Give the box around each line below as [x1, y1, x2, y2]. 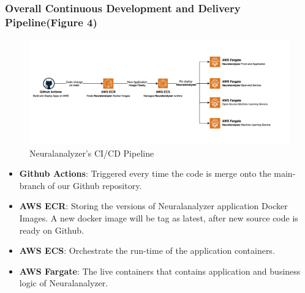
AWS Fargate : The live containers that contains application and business [19, 264, 301, 277]
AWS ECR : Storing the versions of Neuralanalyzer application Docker [19, 199, 288, 212]
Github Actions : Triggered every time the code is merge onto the [19, 167, 271, 180]
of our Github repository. [48, 179, 142, 191]
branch [19, 179, 45, 191]
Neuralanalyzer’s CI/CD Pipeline [29, 146, 154, 159]
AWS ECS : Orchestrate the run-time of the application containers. [19, 244, 275, 257]
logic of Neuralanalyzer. [19, 276, 108, 289]
